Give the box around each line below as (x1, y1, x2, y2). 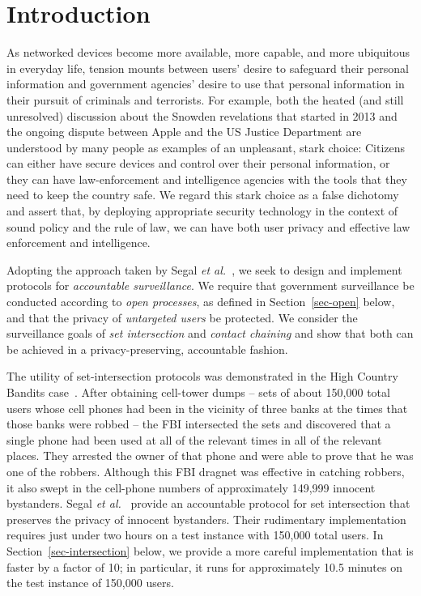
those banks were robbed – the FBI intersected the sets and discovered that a (6, 415, 391, 432)
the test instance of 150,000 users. (6, 574, 174, 591)
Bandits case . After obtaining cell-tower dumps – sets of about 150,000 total (6, 384, 390, 400)
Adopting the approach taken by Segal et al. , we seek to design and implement (6, 261, 402, 278)
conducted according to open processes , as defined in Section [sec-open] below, (6, 293, 395, 310)
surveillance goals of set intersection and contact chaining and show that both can (6, 325, 414, 342)
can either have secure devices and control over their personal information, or (6, 155, 390, 172)
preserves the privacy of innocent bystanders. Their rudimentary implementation (6, 510, 406, 527)
